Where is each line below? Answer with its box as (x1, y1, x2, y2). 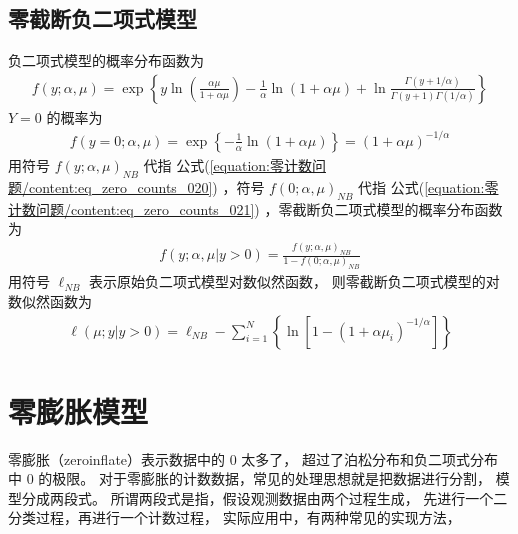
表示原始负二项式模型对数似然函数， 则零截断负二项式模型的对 (89, 271, 500, 292)
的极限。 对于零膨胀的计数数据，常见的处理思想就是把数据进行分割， (38, 468, 491, 489)
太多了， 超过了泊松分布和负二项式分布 (241, 448, 499, 469)
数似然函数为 (8, 290, 92, 311)
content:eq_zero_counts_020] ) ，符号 (28, 176, 265, 197)
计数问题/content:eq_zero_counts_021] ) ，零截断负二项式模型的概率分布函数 (8, 198, 503, 219)
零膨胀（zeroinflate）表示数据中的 (8, 448, 226, 469)
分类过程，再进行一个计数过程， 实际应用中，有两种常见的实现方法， (8, 507, 461, 528)
